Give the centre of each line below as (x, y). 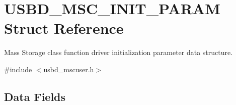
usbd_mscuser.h (69, 69)
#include (18, 69)
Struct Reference (64, 28)
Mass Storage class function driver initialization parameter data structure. (119, 52)
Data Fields (35, 96)
